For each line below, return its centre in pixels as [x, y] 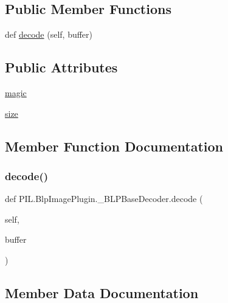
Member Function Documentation [114, 146]
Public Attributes [61, 67]
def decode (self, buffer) [49, 34]
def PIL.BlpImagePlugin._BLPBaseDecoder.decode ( [104, 199]
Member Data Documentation [102, 292]
